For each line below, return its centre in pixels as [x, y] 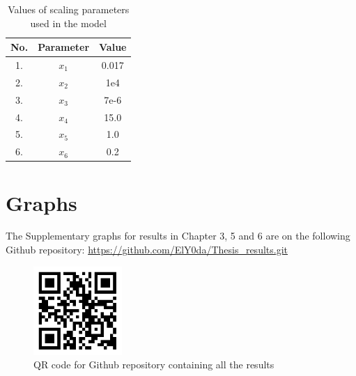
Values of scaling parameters [69, 9]
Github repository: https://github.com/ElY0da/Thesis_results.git [147, 250]
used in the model [68, 23]
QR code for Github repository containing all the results [154, 365]
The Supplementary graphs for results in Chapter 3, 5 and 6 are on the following [178, 236]
